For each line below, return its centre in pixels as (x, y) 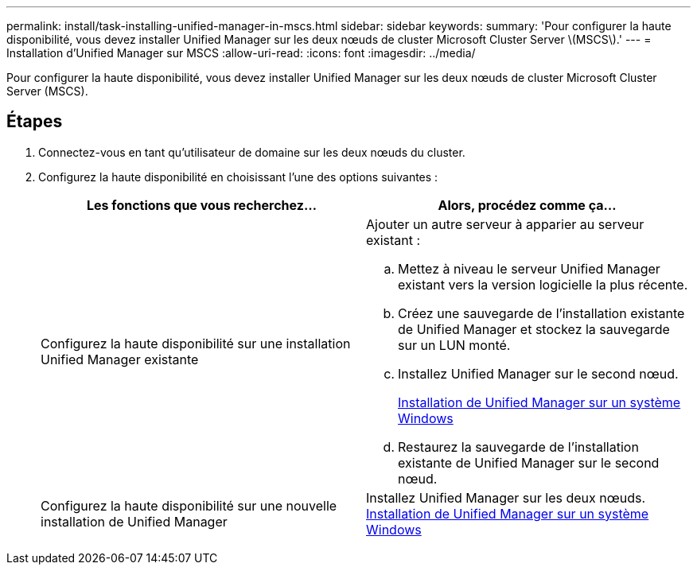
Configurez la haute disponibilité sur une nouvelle (189, 505)
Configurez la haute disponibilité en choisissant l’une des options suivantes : (238, 177)
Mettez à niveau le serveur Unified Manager (529, 268)
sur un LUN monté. (454, 345)
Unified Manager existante (120, 359)
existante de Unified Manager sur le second (529, 462)
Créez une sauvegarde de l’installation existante (541, 313)
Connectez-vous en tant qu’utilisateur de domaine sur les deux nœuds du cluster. (252, 152)
